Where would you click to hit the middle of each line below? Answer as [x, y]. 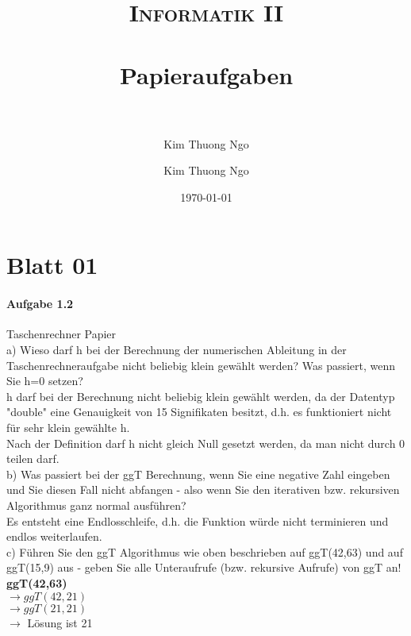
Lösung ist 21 [60, 622]
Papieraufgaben [206, 74]
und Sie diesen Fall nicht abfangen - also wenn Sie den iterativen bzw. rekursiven [203, 490]
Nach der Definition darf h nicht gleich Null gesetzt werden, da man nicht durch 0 [206, 443]
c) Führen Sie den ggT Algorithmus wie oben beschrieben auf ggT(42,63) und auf [205, 551]
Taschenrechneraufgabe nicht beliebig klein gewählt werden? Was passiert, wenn [201, 365]
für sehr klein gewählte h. [68, 428]
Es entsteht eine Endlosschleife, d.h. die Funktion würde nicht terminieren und [198, 520]
